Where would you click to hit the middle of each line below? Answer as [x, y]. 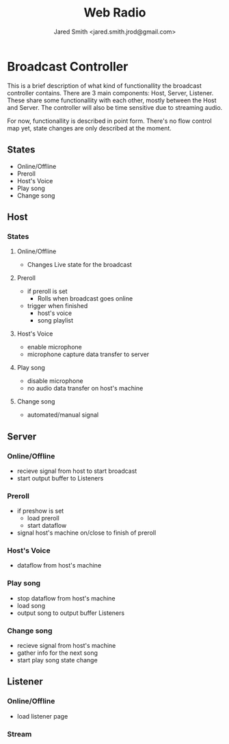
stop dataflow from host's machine [66, 598]
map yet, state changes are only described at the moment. [90, 128]
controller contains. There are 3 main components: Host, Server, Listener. [110, 93]
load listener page [42, 716]
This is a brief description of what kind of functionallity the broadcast [104, 85]
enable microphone [54, 347]
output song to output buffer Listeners [71, 613]
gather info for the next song [57, 653]
